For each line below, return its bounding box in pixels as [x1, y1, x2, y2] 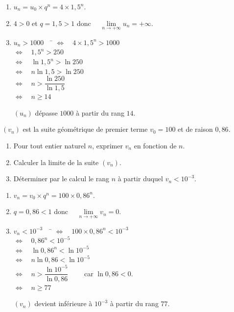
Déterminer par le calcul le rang [13, 173, 109, 184]
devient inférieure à [34, 298, 93, 309]
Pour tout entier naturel [13, 141, 86, 151]
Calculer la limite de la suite [13, 157, 99, 167]
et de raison [178, 124, 213, 134]
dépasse [35, 107, 58, 118]
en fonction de [134, 141, 177, 151]
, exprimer [92, 141, 123, 151]
